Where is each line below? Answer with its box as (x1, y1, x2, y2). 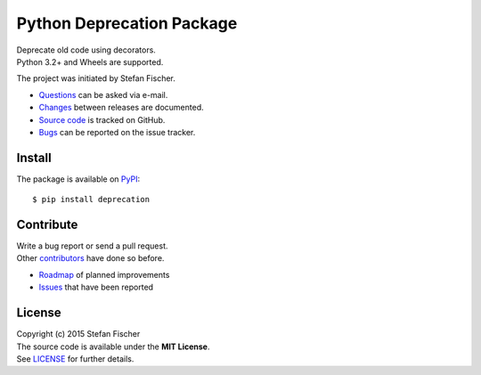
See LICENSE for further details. (16, 353, 135, 364)
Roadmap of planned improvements (38, 269, 170, 280)
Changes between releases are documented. (38, 102, 204, 113)
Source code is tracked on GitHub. (38, 114, 166, 125)
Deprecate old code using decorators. (16, 45, 156, 55)
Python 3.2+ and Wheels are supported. (16, 56, 164, 67)
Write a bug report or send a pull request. (16, 240, 168, 251)
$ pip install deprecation (32, 194, 151, 205)
